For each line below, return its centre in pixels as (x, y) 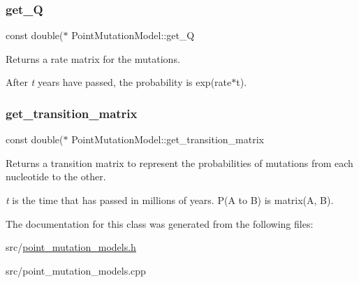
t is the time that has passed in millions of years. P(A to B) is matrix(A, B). (170, 200)
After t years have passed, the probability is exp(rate (119, 82)
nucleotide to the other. (56, 176)
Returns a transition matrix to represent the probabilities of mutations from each (179, 162)
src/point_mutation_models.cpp (76, 270)
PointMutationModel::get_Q (133, 35)
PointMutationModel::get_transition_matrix (168, 139)
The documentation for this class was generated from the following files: (160, 223)
